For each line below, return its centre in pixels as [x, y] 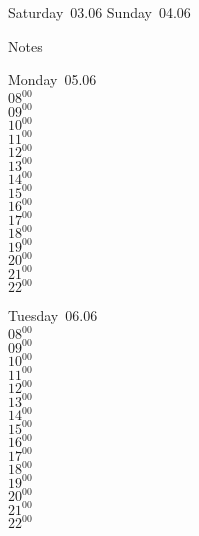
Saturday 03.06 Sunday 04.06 [99, 12]
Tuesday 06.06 [53, 315]
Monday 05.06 [52, 79]
